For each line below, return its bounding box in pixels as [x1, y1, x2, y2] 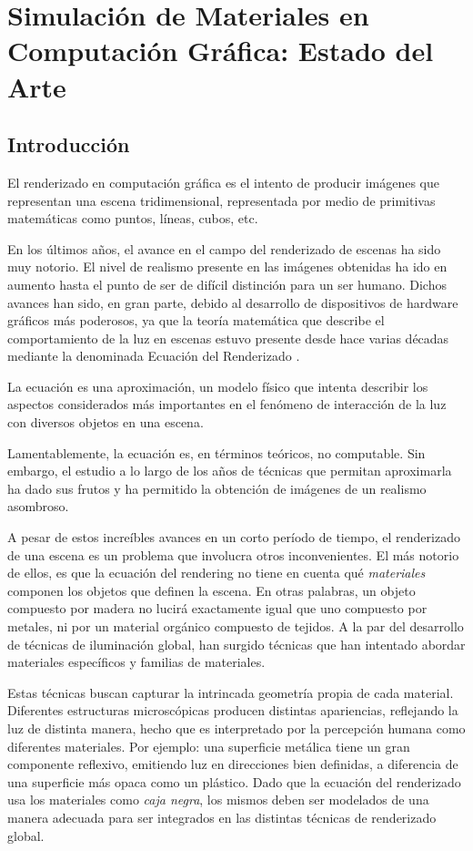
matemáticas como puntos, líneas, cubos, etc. [7, 209, 258, 228]
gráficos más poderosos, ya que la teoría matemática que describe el [7, 311, 385, 330]
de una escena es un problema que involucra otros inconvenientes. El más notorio [7, 545, 459, 564]
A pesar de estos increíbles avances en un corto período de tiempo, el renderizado [7, 528, 460, 547]
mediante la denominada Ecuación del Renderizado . [7, 346, 300, 365]
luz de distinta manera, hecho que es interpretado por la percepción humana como [7, 718, 466, 737]
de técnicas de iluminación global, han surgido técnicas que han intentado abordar [7, 634, 466, 653]
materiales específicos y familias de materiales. [7, 652, 266, 672]
